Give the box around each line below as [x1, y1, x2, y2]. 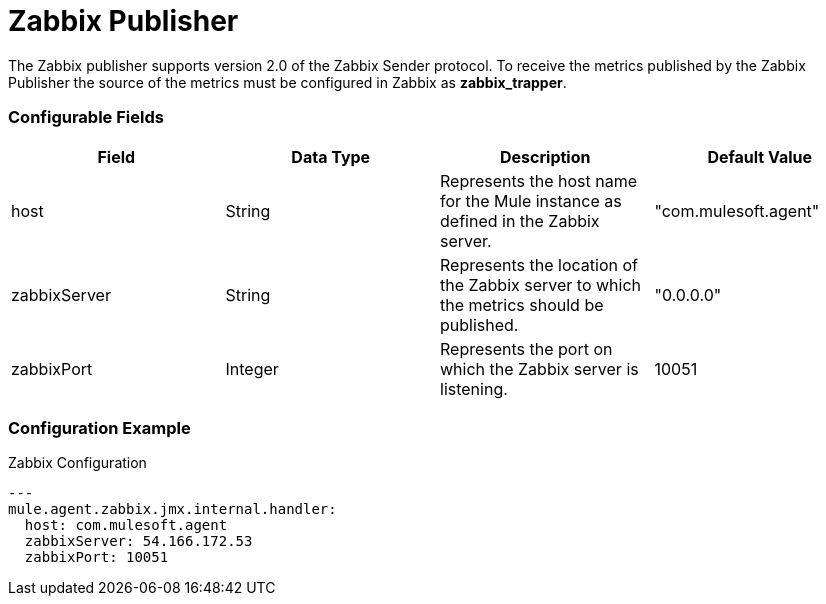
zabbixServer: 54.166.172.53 [24, 533, 253, 550]
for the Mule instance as [440, 190, 622, 211]
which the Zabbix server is [440, 358, 639, 379]
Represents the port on [440, 338, 613, 359]
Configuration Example [8, 417, 191, 438]
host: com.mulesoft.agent [24, 517, 228, 534]
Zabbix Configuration [8, 454, 147, 472]
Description [500, 146, 591, 167]
